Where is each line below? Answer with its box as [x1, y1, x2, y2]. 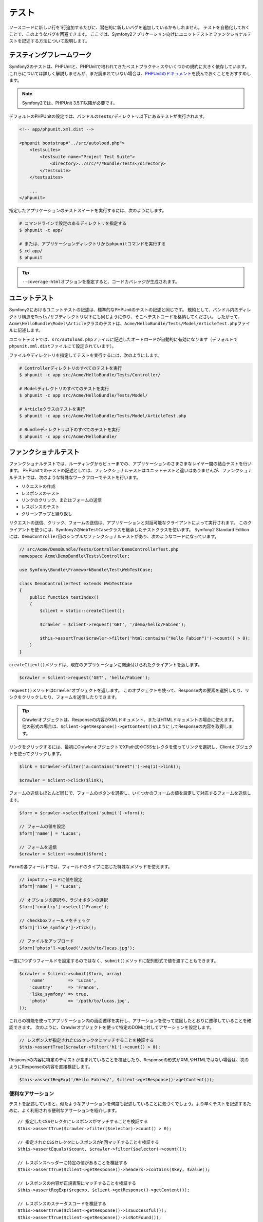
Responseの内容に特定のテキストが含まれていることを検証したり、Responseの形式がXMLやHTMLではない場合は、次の [9, 1057, 249, 1063]
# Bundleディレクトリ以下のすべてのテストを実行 [19, 427, 120, 433]
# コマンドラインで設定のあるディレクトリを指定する [19, 220, 127, 226]
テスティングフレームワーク [9, 51, 92, 59]
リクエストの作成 [21, 483, 56, 489]
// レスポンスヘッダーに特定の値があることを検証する [18, 1160, 128, 1165]
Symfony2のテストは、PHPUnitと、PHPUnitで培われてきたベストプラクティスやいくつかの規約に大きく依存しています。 [9, 64, 249, 69]
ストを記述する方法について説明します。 [9, 38, 90, 44]
